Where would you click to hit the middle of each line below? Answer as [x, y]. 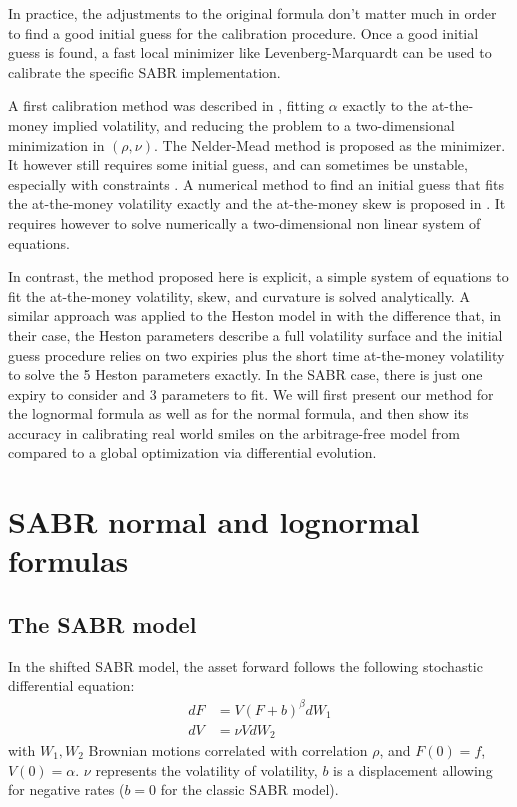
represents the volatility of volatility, [206, 769]
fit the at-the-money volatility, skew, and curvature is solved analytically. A [239, 295]
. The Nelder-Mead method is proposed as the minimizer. [330, 144]
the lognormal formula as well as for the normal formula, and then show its [238, 413]
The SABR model [102, 624]
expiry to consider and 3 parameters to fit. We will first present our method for [251, 393]
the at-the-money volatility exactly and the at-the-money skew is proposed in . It [257, 203]
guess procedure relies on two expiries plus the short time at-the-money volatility [256, 354]
